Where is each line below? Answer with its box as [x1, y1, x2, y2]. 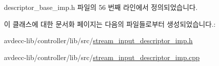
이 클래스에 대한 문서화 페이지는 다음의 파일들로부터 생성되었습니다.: [4, 18, 216, 29]
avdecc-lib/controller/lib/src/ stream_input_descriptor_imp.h [4, 35, 193, 46]
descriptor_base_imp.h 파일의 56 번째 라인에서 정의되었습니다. [4, 2, 198, 12]
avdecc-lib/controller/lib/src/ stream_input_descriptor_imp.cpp [4, 52, 200, 62]
